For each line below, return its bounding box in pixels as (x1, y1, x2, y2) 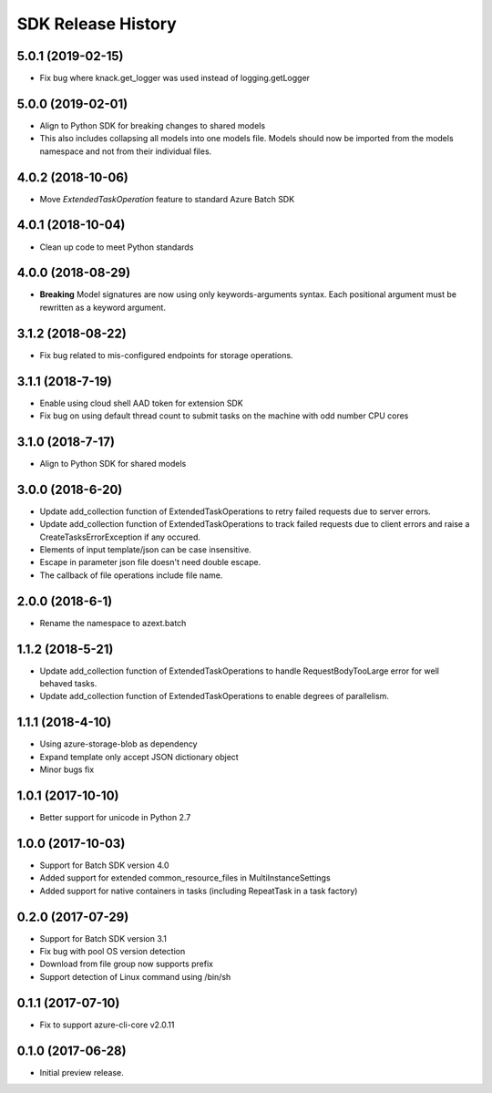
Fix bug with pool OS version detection (39, 946, 186, 956)
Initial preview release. (39, 1067, 124, 1078)
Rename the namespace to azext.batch (39, 617, 187, 628)
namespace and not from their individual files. (39, 146, 212, 157)
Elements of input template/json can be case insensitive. (39, 544, 252, 555)
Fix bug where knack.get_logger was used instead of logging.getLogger (39, 73, 310, 84)
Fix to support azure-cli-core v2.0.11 (39, 1019, 175, 1030)
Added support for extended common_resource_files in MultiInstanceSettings (39, 872, 332, 883)
